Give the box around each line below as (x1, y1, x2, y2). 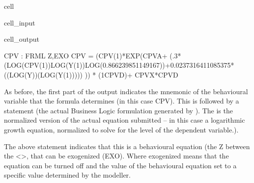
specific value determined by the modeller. (4, 170, 131, 180)
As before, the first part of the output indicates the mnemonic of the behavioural (4, 86, 248, 96)
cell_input (4, 17, 35, 27)
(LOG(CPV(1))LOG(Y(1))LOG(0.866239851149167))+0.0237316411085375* (4, 60, 234, 70)
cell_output (4, 34, 39, 44)
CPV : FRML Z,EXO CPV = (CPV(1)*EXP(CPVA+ (4, 50, 168, 60)
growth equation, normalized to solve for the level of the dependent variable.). (4, 124, 239, 134)
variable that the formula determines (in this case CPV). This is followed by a (4, 96, 239, 106)
